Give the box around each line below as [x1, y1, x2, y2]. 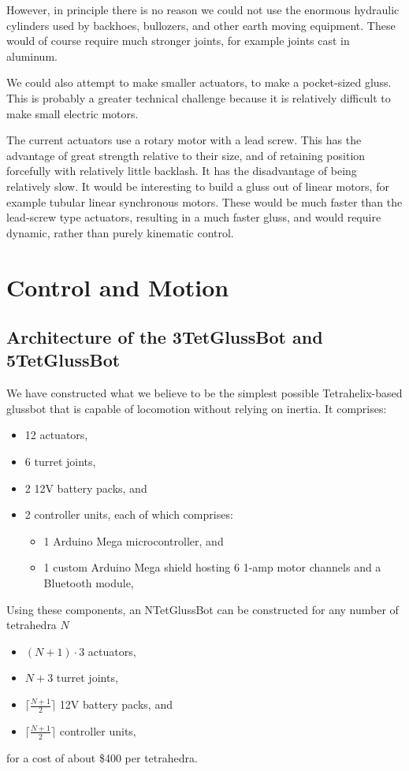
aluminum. [6, 47, 58, 64]
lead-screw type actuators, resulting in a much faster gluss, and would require [6, 209, 381, 225]
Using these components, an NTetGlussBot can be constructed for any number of [6, 601, 399, 617]
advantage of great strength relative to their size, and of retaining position [6, 147, 366, 163]
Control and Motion [6, 270, 229, 303]
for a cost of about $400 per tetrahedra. [6, 749, 198, 765]
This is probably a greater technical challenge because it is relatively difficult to [6, 89, 391, 106]
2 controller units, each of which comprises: [24, 506, 233, 523]
